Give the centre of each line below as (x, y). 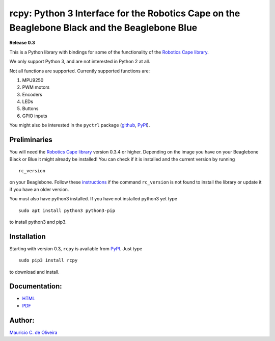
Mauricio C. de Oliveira (33, 332)
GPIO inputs (35, 116)
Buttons (30, 109)
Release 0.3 (22, 43)
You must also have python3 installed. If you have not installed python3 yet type (93, 199)
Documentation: (36, 286)
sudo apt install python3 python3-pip (67, 211)
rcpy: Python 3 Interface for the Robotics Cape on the (125, 13)
